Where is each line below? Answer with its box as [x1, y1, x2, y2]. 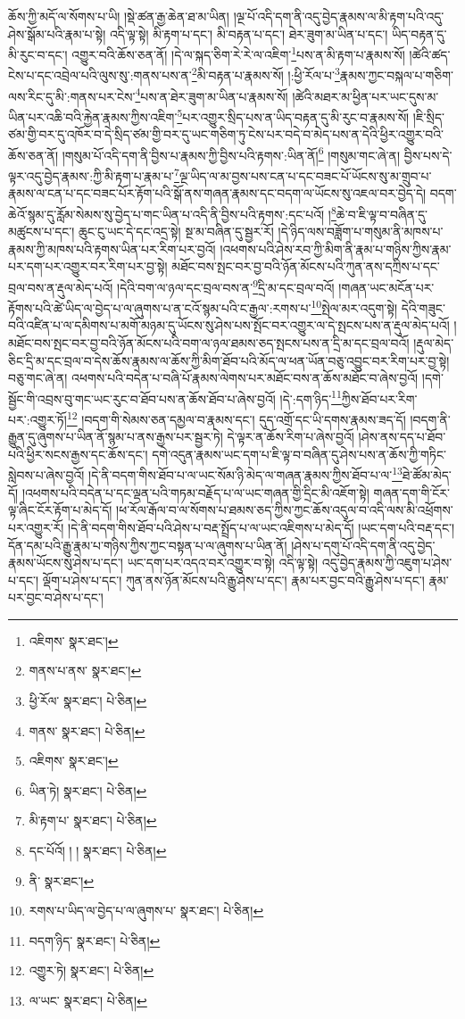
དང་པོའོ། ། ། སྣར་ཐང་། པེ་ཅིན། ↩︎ [29, 841, 167, 860]
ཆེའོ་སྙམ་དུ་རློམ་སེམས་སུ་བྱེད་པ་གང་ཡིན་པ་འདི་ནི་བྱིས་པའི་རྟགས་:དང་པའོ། [8, 204, 325, 223]
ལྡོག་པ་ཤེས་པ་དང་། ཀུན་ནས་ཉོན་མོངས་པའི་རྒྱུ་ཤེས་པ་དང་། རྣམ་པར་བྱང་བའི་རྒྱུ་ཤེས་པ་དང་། [42, 570, 425, 589]
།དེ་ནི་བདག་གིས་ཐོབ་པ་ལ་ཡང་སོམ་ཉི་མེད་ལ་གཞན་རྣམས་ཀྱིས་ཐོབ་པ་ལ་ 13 [88, 463, 403, 485]
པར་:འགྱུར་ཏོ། [8, 410, 67, 428]
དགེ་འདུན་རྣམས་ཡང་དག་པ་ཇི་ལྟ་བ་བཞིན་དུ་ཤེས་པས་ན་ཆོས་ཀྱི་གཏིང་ [152, 444, 446, 463]
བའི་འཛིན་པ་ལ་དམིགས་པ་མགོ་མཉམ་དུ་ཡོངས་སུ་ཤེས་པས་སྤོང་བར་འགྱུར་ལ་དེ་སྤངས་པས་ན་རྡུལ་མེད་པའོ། [8, 316, 450, 335]
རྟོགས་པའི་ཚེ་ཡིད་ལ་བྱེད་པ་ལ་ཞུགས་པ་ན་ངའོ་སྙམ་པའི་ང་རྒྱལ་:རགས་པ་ [8, 298, 311, 317]
